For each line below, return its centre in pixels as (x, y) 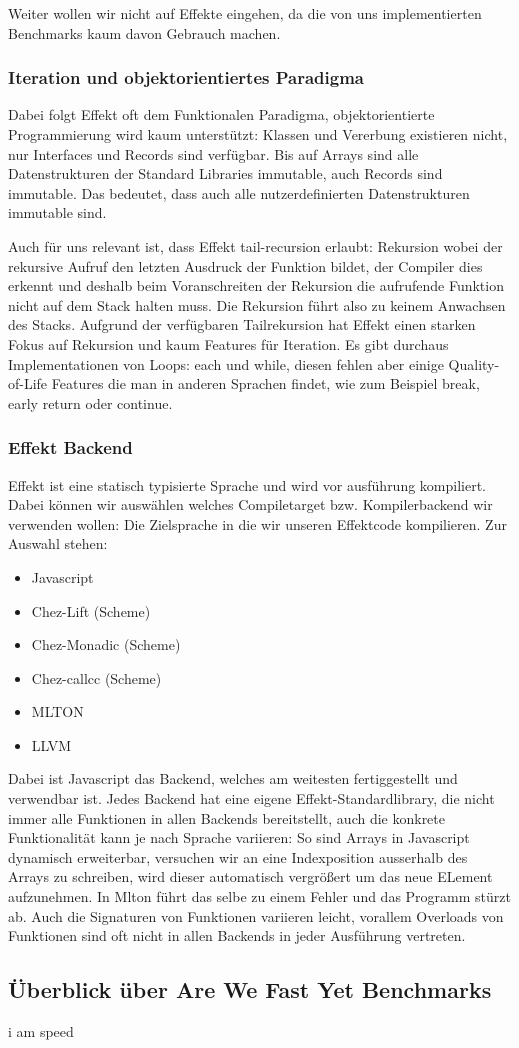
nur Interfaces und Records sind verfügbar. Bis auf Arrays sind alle (213, 153)
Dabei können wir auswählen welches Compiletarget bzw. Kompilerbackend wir (250, 504)
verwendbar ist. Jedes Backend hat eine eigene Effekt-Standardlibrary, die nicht (251, 798)
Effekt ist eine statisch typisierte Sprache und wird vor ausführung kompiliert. (247, 484)
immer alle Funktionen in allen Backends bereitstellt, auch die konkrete (226, 817)
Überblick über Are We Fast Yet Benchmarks (250, 989)
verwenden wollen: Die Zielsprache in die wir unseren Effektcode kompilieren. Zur (257, 523)
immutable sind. (57, 212)
